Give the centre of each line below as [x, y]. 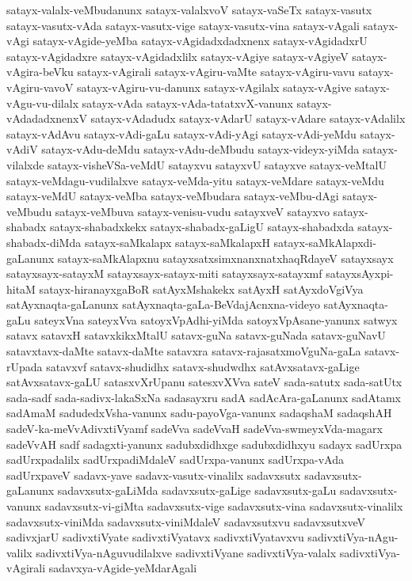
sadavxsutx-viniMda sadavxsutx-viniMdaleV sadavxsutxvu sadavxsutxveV [186, 521]
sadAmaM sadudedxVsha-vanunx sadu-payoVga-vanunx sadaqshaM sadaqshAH [199, 413]
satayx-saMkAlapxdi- [325, 242]
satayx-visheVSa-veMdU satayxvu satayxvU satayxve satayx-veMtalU [217, 164]
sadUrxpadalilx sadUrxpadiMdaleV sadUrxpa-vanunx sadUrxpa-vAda [175, 459]
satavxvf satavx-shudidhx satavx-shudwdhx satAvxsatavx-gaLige [203, 366]
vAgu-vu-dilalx [43, 103]
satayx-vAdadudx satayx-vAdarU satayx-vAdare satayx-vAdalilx [248, 118]
